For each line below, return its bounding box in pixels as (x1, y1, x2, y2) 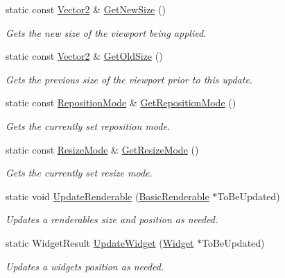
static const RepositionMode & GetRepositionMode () (6, 95, 236, 110)
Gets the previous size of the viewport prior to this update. (6, 72, 253, 86)
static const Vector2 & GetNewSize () (6, 2, 166, 16)
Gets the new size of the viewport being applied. (6, 25, 207, 40)
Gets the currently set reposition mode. (6, 118, 171, 133)
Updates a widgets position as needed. (6, 259, 164, 273)
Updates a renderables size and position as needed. (6, 212, 218, 227)
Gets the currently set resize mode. (6, 165, 153, 180)
